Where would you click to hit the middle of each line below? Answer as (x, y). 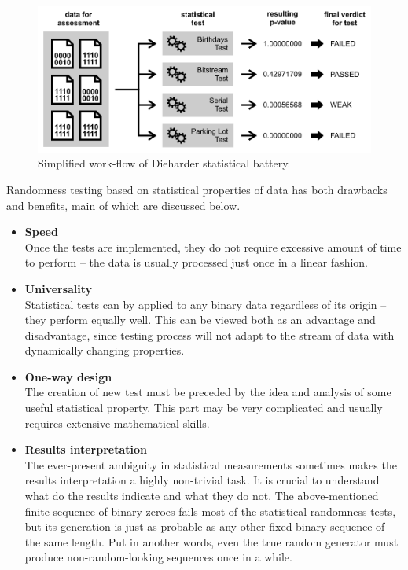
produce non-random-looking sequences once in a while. (158, 557)
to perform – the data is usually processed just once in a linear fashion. (196, 262)
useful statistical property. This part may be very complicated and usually (204, 408)
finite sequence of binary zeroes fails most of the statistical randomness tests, (210, 511)
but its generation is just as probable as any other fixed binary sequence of (205, 526)
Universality (59, 288)
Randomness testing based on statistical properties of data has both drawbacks (197, 189)
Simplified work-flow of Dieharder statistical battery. (164, 163)
